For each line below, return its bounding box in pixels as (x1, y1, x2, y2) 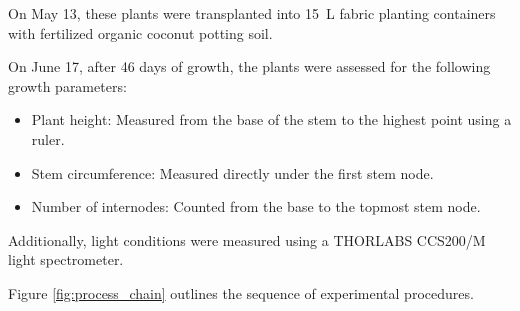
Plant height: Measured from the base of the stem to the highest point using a (31, 109, 512, 130)
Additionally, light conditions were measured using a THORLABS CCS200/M (8, 229, 486, 250)
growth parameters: (8, 75, 127, 96)
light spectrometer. (8, 249, 124, 270)
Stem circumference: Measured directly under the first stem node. (31, 162, 434, 183)
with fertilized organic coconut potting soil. (8, 22, 273, 43)
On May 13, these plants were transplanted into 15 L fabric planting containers (8, 3, 496, 23)
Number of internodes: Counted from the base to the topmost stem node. (31, 196, 481, 217)
